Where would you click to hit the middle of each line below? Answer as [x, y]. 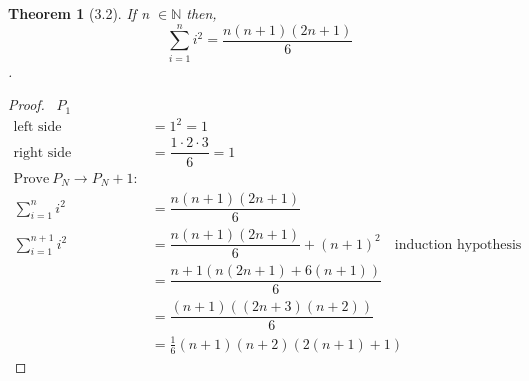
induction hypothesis [458, 244]
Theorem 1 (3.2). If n [79, 13]
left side [37, 127]
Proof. [26, 104]
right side [42, 152]
